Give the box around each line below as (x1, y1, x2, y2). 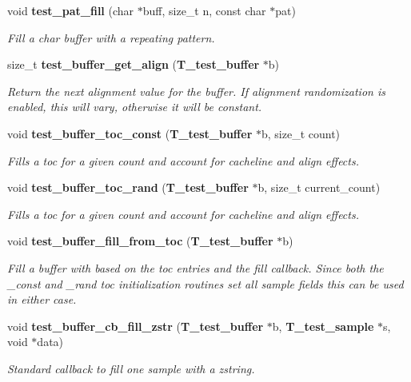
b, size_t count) (261, 125, 341, 141)
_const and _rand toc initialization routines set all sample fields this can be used (7, 275, 404, 292)
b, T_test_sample (272, 317, 374, 334)
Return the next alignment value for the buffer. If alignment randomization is (7, 82, 385, 99)
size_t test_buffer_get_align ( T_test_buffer (7, 56, 260, 73)
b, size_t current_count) (257, 179, 381, 196)
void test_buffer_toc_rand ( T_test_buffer (7, 179, 249, 196)
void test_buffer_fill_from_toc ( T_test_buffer (7, 233, 273, 249)
